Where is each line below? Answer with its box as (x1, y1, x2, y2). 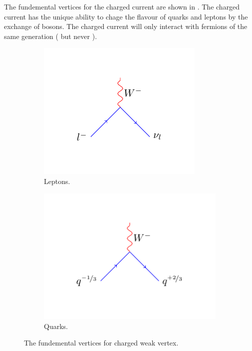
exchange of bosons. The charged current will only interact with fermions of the (4, 21, 248, 31)
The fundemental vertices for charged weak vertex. (24, 337, 179, 348)
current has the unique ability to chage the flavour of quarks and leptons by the (4, 11, 248, 21)
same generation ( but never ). (4, 30, 97, 41)
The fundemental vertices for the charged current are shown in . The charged (4, 1, 240, 11)
